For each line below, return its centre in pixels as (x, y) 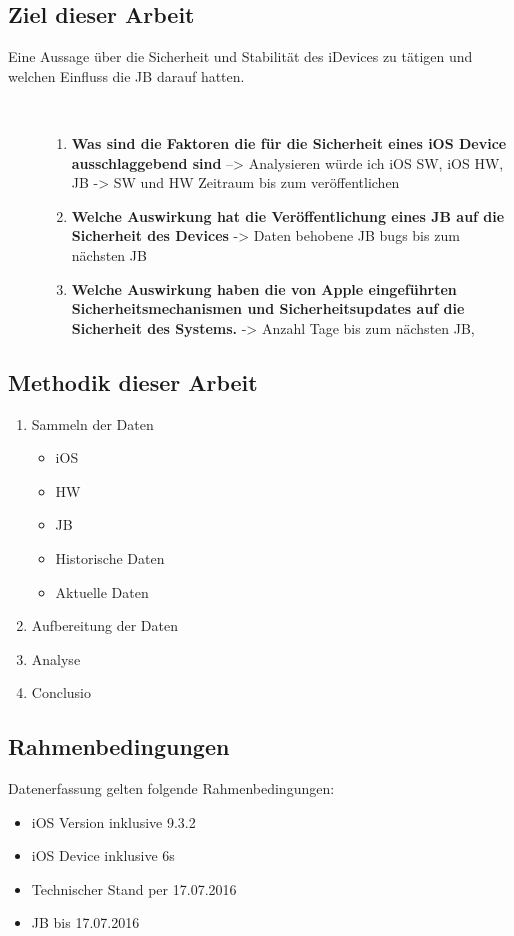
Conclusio (61, 692)
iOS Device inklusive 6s (103, 855)
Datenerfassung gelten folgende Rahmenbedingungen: (171, 788)
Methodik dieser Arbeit (133, 381)
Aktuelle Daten (102, 591)
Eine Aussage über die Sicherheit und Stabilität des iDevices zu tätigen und (240, 56)
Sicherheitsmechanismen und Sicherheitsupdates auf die (268, 308)
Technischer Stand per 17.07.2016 (134, 888)
